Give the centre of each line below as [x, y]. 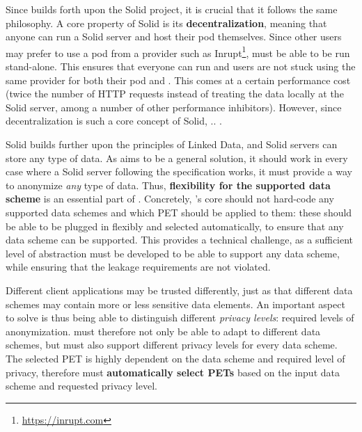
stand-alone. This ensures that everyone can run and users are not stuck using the [181, 66]
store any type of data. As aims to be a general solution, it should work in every [177, 158]
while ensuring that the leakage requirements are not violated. [138, 267]
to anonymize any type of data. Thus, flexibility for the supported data [168, 185]
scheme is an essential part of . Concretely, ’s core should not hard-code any [170, 199]
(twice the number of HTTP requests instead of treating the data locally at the [175, 94]
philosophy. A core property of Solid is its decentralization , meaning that [166, 23]
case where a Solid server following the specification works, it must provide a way [179, 171]
